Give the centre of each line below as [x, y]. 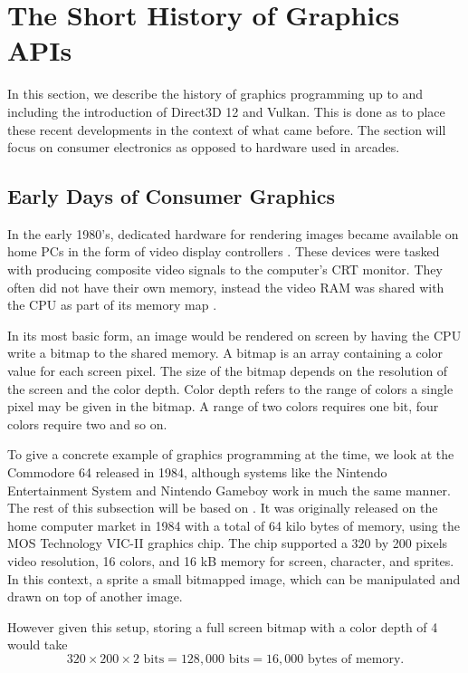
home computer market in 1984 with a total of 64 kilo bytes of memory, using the [234, 525]
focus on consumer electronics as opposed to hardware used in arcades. [204, 147]
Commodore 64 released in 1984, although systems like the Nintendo [197, 472]
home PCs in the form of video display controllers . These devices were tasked [224, 251]
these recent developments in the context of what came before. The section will [227, 129]
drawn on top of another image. [95, 596]
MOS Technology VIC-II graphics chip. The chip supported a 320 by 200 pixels [228, 543]
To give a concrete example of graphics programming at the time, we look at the [231, 454]
